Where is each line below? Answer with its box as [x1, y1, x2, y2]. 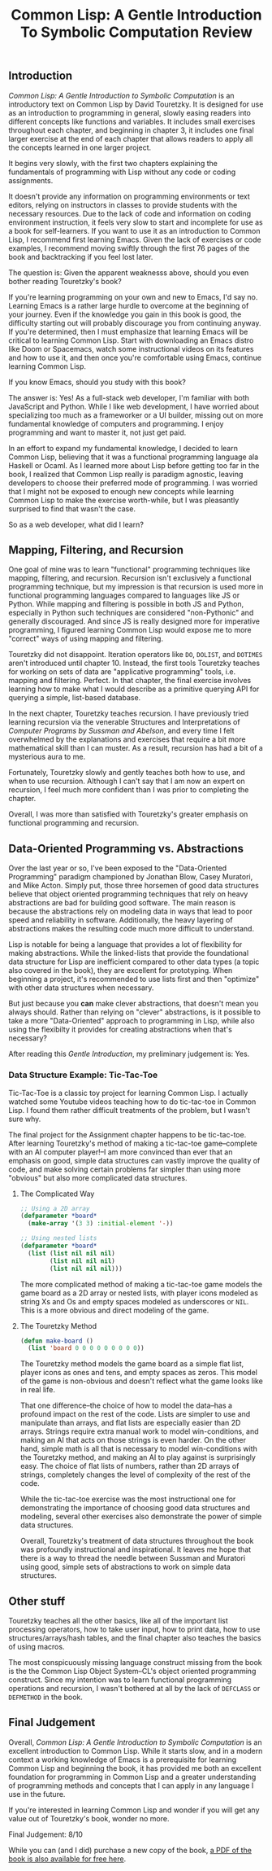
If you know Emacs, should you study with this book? [8, 377, 187, 387]
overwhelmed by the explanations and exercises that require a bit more [8, 734, 246, 744]
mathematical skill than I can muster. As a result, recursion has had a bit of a [8, 743, 264, 753]
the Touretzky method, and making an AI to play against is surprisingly [19, 1453, 256, 1462]
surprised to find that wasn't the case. [8, 503, 136, 514]
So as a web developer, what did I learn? [8, 519, 145, 529]
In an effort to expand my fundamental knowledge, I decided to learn [8, 443, 238, 453]
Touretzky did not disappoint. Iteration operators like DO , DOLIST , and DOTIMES [8, 650, 263, 659]
